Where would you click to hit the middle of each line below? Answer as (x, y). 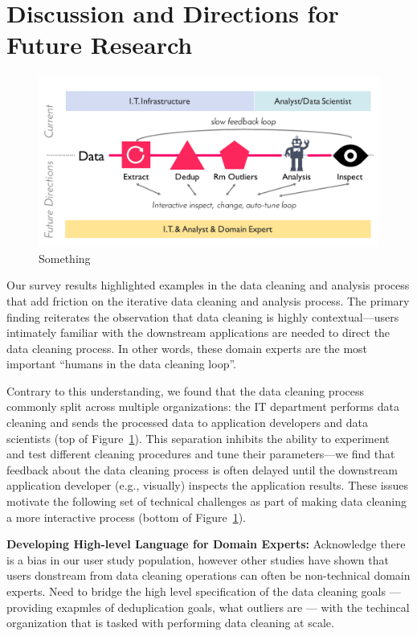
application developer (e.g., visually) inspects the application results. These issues (208, 485)
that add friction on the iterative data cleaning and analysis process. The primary (208, 300)
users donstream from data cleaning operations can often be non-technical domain (208, 575)
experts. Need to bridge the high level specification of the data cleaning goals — (204, 591)
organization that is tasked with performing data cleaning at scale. (170, 623)
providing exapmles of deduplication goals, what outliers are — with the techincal (208, 607)
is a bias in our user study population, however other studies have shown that (198, 559)
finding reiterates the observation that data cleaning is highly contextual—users (203, 316)
